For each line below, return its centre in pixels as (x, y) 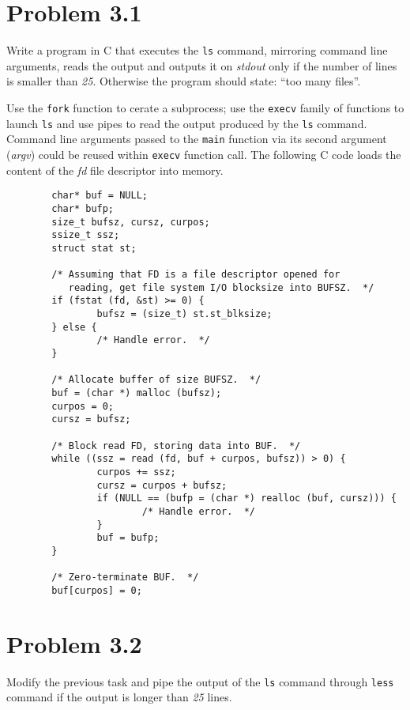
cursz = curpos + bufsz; (162, 485)
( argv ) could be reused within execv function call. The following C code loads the (204, 154)
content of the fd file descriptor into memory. (115, 170)
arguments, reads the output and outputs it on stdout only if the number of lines (202, 65)
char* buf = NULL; (100, 196)
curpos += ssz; (136, 472)
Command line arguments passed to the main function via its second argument (197, 139)
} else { (74, 327)
